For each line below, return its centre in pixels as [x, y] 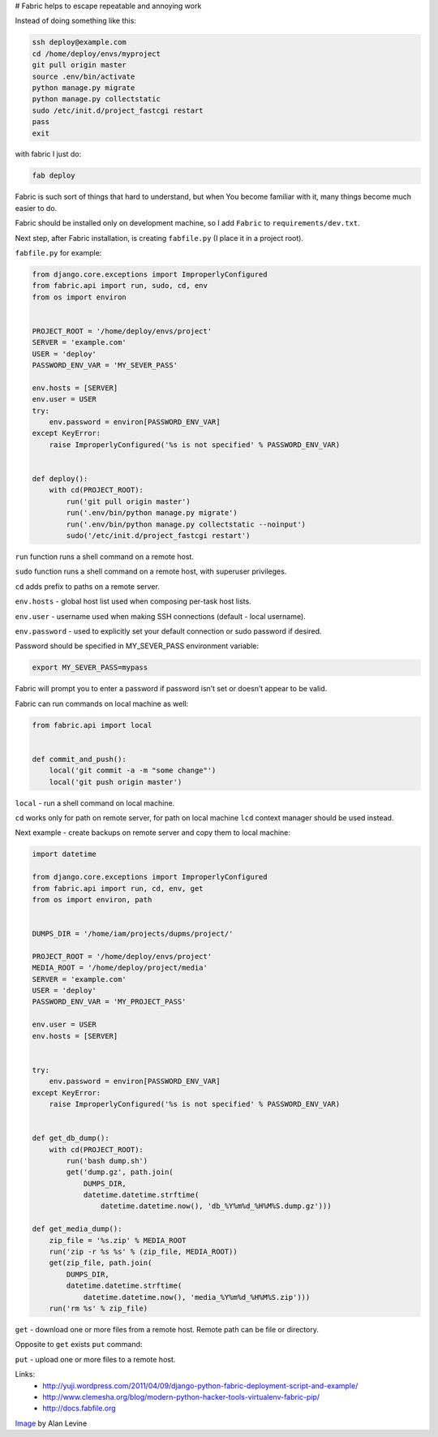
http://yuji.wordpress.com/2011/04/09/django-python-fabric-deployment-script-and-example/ [200, 1385]
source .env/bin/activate [84, 76]
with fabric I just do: [48, 154]
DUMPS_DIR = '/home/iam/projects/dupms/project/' [133, 934]
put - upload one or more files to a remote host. [95, 1359]
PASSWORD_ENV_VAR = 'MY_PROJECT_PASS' [109, 1002]
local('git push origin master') [116, 782]
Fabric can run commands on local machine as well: [102, 703]
